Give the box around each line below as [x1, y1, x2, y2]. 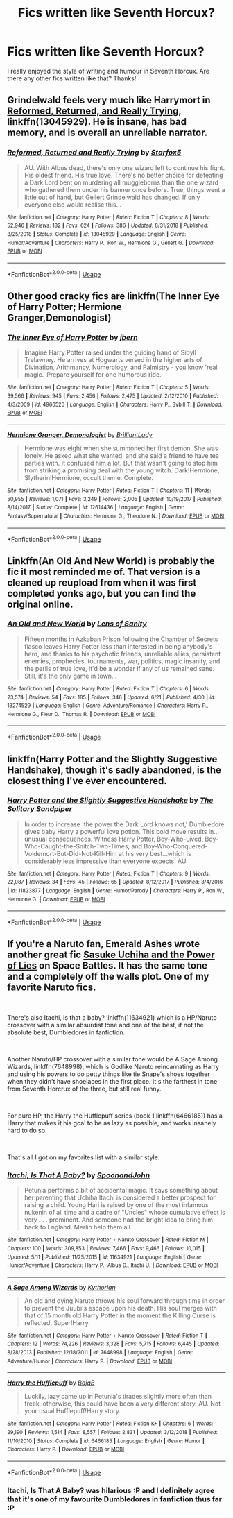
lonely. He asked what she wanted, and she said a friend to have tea [24, 451, 220, 459]
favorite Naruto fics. [7, 982, 96, 993]
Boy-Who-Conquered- [143, 842, 208, 851]
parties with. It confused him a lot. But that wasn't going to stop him [24, 459, 218, 467]
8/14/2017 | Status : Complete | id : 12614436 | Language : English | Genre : [7, 504, 184, 511]
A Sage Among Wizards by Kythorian [7, 1283, 116, 1291]
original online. [7, 598, 74, 610]
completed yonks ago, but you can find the [7, 588, 196, 599]
